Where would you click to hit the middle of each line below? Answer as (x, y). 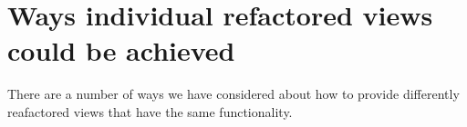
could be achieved (121, 50)
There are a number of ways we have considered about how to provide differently (233, 94)
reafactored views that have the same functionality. (150, 111)
